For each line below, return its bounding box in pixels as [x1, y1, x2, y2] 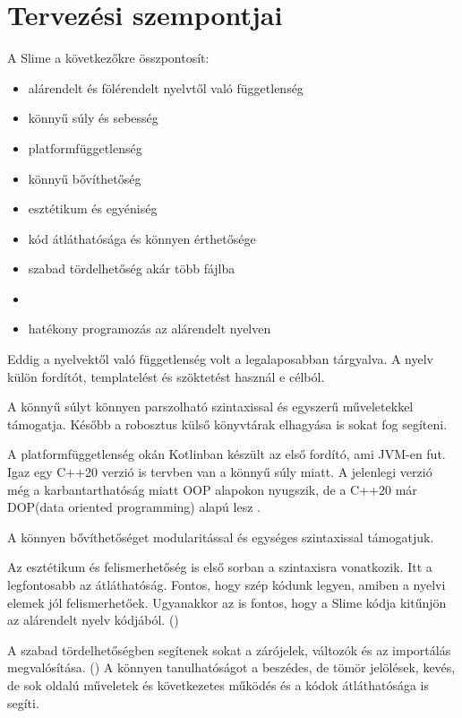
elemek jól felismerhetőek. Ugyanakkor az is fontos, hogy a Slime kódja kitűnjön [7, 593, 447, 611]
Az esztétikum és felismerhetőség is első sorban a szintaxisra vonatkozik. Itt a [7, 558, 432, 576]
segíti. [7, 693, 39, 712]
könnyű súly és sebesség [28, 108, 158, 127]
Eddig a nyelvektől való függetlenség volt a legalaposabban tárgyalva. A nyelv [7, 350, 434, 368]
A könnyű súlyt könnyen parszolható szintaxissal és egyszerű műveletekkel [7, 397, 414, 416]
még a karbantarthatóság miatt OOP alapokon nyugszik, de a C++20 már [7, 480, 417, 498]
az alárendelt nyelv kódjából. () [7, 610, 179, 629]
